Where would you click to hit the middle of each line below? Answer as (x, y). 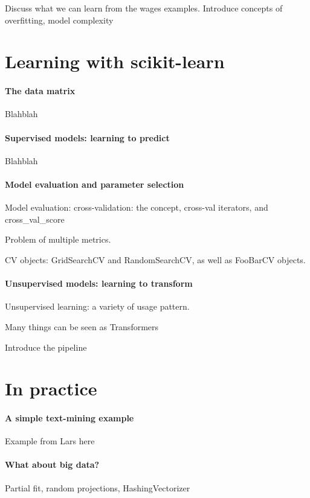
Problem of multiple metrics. (58, 239)
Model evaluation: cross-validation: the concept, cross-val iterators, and (137, 207)
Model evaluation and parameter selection (95, 184)
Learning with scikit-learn (115, 61)
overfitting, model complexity (59, 20)
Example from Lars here (50, 441)
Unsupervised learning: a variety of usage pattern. (97, 306)
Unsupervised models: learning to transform (99, 283)
